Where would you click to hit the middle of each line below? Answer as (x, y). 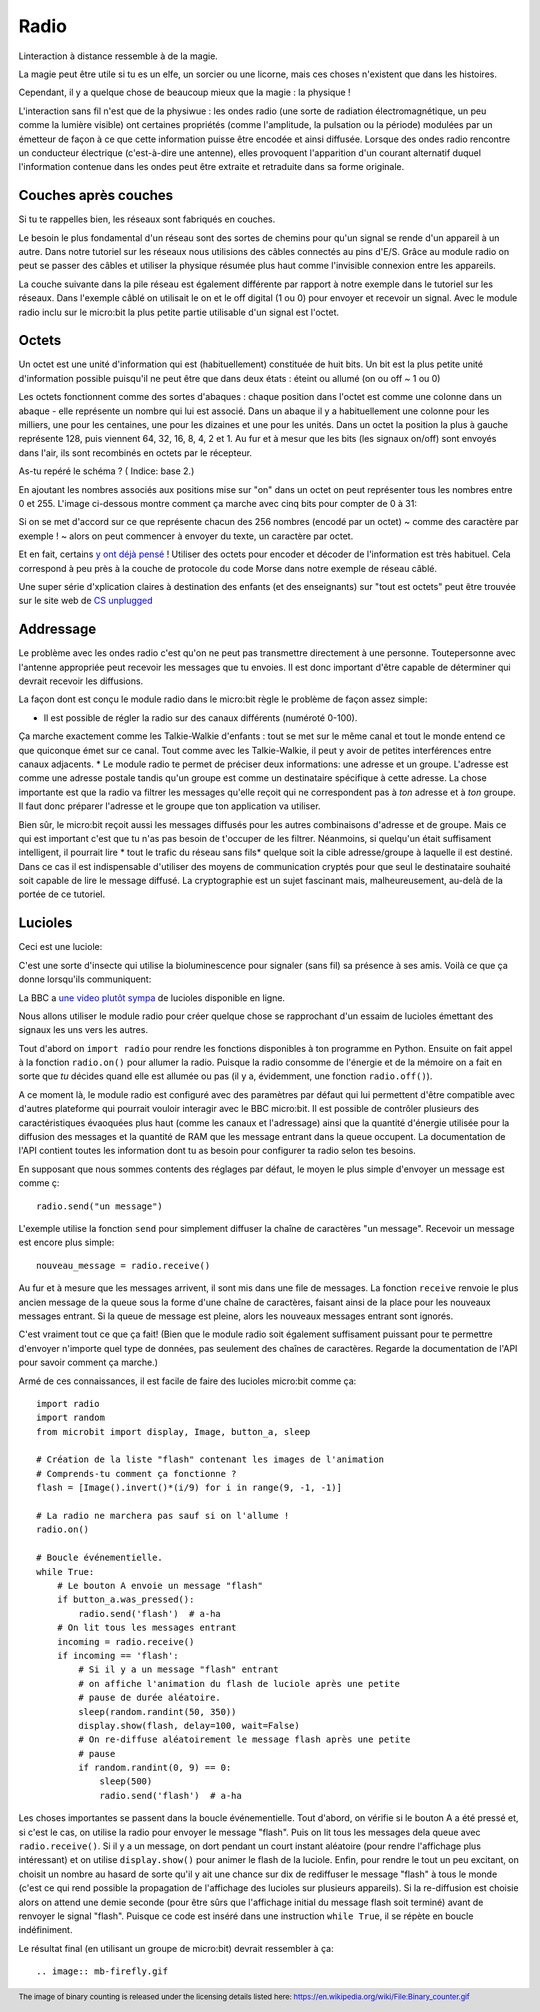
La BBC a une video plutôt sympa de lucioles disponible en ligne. (151, 997)
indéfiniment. (45, 1930)
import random (70, 1418)
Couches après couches (96, 195)
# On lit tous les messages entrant (146, 1628)
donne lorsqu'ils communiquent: (85, 979)
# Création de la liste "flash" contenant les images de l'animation (210, 1459)
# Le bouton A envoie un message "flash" (160, 1585)
